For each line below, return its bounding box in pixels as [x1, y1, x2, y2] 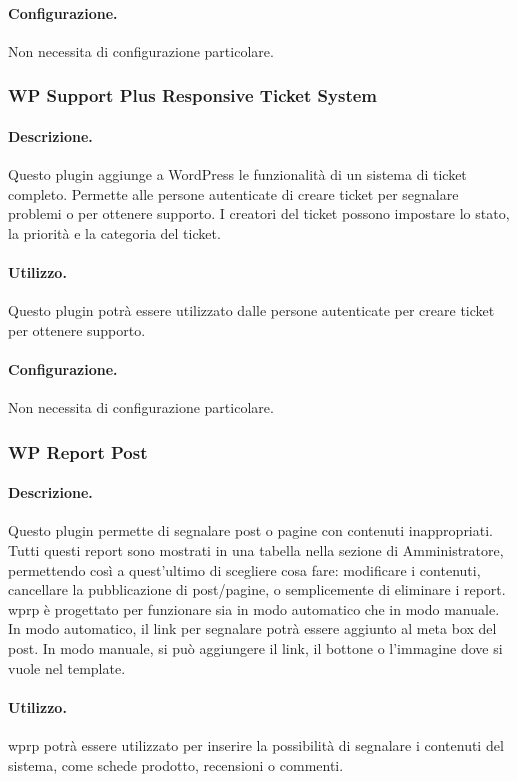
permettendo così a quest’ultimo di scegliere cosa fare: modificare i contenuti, [8, 559, 481, 580]
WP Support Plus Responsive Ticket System [8, 83, 377, 108]
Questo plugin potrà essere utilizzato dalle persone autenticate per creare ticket [8, 300, 495, 321]
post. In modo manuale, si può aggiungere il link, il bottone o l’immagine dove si [8, 637, 503, 658]
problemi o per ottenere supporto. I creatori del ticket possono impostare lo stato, [8, 203, 510, 224]
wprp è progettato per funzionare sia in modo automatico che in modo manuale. [8, 598, 500, 619]
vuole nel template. [8, 657, 126, 678]
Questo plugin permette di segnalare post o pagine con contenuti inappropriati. [8, 520, 493, 541]
